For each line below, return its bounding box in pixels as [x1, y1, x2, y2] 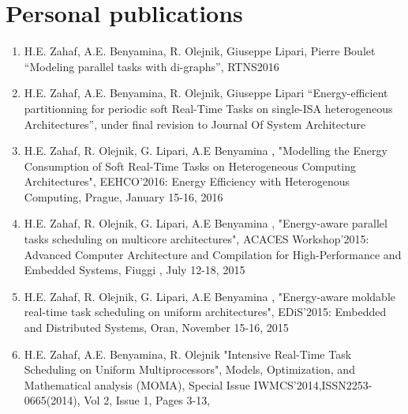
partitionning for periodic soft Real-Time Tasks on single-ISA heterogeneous [24, 100, 393, 116]
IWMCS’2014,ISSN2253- [253, 376, 372, 393]
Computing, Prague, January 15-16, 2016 [24, 188, 223, 205]
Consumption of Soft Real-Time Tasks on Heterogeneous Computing [24, 157, 356, 174]
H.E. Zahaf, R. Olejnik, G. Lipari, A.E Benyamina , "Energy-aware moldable [24, 288, 396, 304]
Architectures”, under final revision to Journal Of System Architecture [24, 115, 366, 132]
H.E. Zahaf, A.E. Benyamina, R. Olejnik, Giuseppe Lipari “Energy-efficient [24, 85, 388, 101]
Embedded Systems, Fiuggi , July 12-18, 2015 [24, 262, 245, 278]
